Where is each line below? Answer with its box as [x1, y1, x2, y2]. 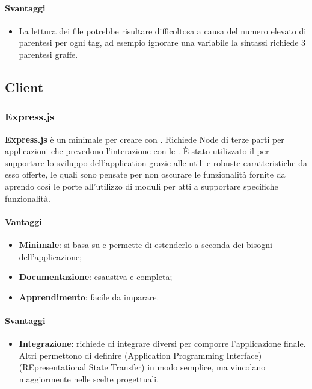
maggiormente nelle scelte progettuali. [19, 372, 159, 385]
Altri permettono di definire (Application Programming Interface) [19, 349, 262, 361]
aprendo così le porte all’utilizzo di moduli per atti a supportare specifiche [5, 179, 278, 192]
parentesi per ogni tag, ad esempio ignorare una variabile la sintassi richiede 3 [19, 36, 306, 49]
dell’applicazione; [19, 250, 82, 263]
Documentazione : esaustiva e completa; [19, 270, 173, 283]
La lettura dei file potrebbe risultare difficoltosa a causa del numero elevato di [19, 24, 307, 37]
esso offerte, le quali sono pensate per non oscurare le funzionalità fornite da [5, 168, 286, 181]
